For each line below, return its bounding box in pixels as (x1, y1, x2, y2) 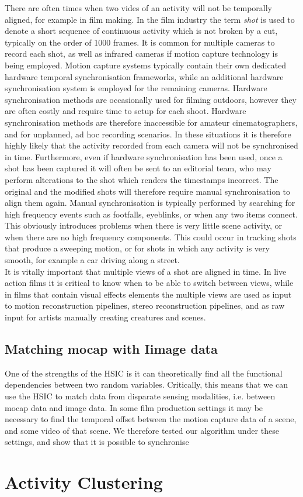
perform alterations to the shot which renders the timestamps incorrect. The (5, 173, 278, 185)
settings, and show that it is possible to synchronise (5, 436, 189, 448)
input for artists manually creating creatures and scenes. (5, 311, 206, 323)
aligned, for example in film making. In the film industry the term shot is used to (5, 13, 295, 25)
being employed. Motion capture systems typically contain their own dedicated (5, 58, 287, 71)
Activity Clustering (5, 470, 163, 494)
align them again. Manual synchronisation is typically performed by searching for (5, 196, 295, 209)
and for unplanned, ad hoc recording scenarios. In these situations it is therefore (5, 127, 291, 140)
